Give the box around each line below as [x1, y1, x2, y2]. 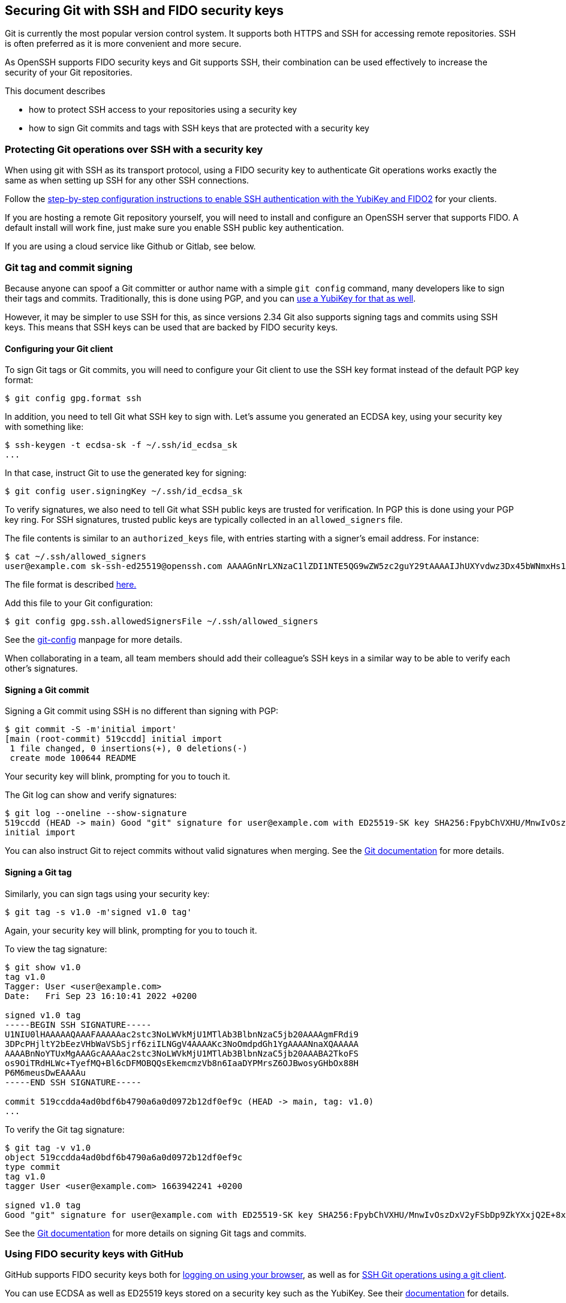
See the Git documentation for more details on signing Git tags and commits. [5, 1227, 307, 1238]
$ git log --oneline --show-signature [5, 808, 187, 818]
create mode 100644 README [10, 753, 137, 763]
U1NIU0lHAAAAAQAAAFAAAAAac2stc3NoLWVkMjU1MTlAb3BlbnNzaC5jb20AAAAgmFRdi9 [5, 1029, 359, 1039]
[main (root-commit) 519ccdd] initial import [5, 734, 222, 744]
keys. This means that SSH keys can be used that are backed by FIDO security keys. [5, 321, 338, 332]
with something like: [5, 422, 84, 432]
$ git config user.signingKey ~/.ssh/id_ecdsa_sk [5, 486, 243, 496]
